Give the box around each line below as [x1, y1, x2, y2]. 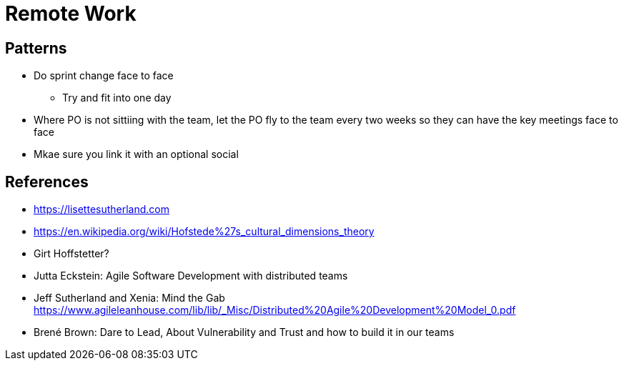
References [5, 172, 89, 191]
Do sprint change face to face [34, 69, 174, 82]
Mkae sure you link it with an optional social [34, 148, 239, 161]
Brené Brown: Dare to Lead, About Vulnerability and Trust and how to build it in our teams [34, 326, 455, 339]
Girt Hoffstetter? [34, 247, 109, 260]
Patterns [5, 39, 67, 57]
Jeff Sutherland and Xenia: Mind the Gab [34, 292, 225, 305]
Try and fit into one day [62, 91, 172, 104]
